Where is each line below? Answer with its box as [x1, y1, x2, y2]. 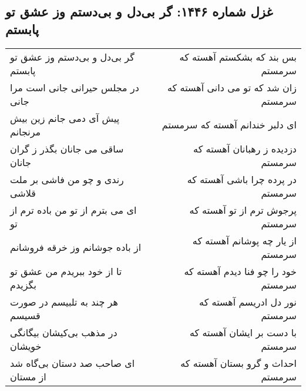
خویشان [10, 339, 42, 353]
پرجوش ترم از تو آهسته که [189, 203, 297, 217]
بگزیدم [10, 277, 36, 291]
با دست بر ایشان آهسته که [189, 325, 297, 339]
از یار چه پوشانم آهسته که [192, 233, 297, 247]
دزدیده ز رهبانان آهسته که [193, 141, 297, 155]
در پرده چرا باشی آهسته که [187, 172, 297, 186]
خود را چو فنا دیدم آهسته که [184, 264, 297, 278]
